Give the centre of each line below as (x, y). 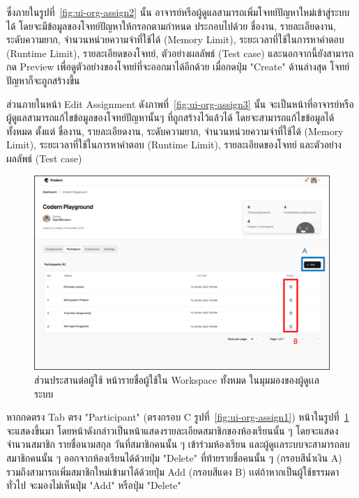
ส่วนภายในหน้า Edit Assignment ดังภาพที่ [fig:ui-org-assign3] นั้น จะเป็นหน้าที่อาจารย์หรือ (180, 103)
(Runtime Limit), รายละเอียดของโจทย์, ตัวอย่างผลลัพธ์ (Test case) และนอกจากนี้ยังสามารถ (180, 53)
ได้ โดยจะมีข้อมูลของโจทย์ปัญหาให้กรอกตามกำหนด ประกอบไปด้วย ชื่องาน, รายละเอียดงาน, (171, 25)
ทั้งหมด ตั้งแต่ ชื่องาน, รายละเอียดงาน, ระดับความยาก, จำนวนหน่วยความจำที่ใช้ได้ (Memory (175, 131)
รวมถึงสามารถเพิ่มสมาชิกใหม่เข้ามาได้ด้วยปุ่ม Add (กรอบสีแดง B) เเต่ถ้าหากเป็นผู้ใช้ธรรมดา (173, 471)
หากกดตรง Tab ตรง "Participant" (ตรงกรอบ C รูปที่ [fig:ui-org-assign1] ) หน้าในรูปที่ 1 (178, 417)
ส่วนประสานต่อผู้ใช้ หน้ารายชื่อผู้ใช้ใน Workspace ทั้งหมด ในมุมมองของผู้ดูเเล (177, 380)
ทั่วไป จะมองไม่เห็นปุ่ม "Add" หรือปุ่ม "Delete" (94, 485)
